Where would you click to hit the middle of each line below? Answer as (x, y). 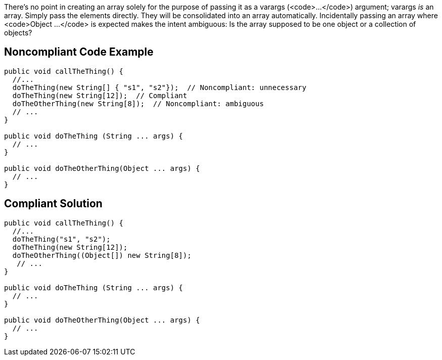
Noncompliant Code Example (79, 52)
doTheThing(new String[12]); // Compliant (100, 95)
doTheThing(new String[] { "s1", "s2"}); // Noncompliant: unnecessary (159, 87)
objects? (18, 33)
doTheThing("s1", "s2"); (61, 239)
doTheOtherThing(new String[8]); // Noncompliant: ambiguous (138, 103)
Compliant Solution (53, 204)
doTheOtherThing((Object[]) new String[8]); (102, 255)
